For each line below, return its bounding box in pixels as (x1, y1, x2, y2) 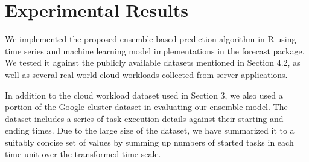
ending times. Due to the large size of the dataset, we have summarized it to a (5, 124, 295, 137)
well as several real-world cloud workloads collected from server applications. (5, 68, 288, 80)
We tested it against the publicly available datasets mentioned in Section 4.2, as (5, 56, 301, 69)
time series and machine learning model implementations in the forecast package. (5, 44, 305, 57)
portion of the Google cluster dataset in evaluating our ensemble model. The (5, 100, 288, 113)
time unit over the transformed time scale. (5, 147, 161, 160)
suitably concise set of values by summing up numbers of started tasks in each (5, 135, 294, 148)
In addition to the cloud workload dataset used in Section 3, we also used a (5, 88, 283, 101)
